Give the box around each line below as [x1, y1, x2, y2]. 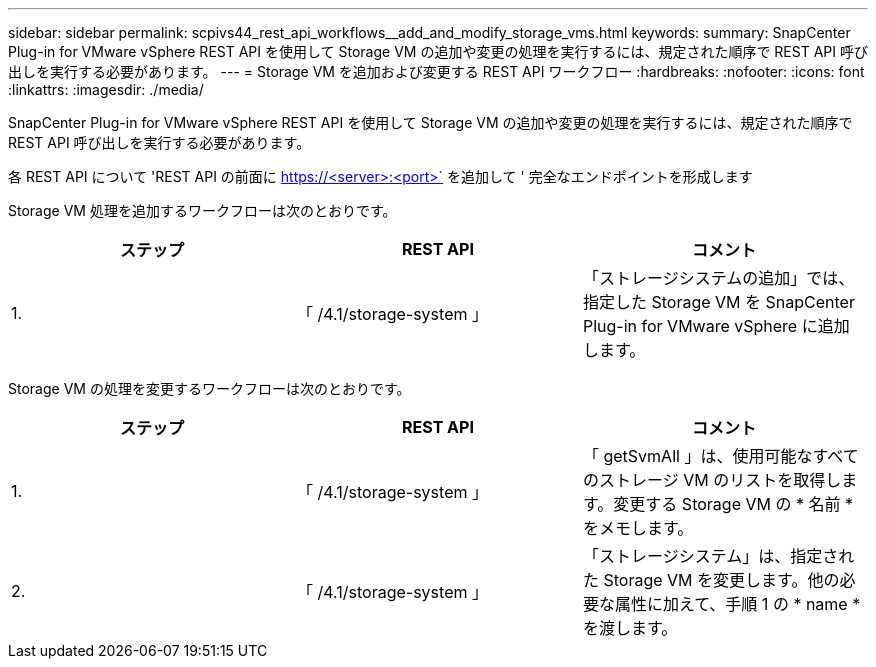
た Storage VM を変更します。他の [582, 570, 840, 590]
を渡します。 [582, 618, 678, 638]
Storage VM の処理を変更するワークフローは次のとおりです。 [8, 380, 411, 397]
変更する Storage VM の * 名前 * [613, 494, 853, 514]
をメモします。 [582, 518, 694, 538]
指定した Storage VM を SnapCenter [582, 292, 855, 312]
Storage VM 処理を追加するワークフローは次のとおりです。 [8, 202, 397, 219]
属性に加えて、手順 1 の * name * [614, 594, 861, 614]
